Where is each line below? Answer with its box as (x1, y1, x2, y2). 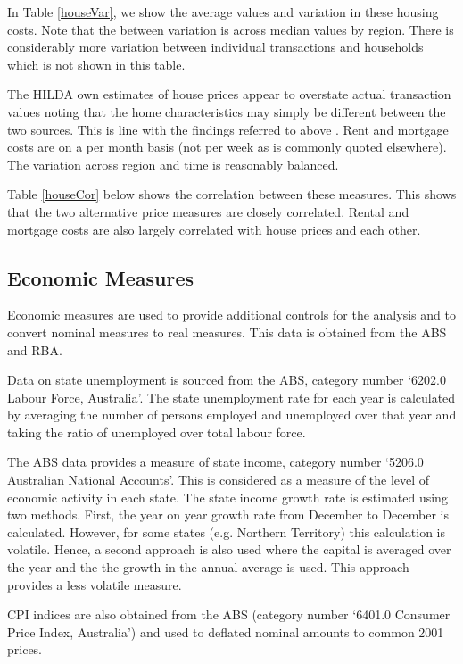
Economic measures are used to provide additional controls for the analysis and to (7, 305, 456, 324)
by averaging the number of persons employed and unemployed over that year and (7, 405, 457, 424)
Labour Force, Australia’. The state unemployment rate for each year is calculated (7, 387, 456, 406)
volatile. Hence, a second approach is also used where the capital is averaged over (7, 540, 451, 559)
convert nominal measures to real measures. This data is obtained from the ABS (7, 322, 447, 341)
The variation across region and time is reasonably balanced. (7, 154, 339, 173)
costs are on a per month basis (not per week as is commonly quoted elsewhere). (7, 137, 447, 156)
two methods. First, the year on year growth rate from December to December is (7, 505, 449, 524)
